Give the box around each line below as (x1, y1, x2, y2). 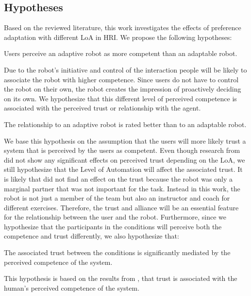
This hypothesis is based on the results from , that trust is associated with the (4, 273, 237, 283)
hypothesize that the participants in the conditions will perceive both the (4, 221, 222, 231)
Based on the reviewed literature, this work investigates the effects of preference (4, 22, 241, 33)
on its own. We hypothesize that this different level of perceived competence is (4, 93, 237, 103)
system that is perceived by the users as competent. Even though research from (4, 145, 240, 155)
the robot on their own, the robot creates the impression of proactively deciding (4, 84, 241, 94)
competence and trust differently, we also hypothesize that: (4, 231, 179, 241)
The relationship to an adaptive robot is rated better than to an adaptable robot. (4, 119, 247, 129)
